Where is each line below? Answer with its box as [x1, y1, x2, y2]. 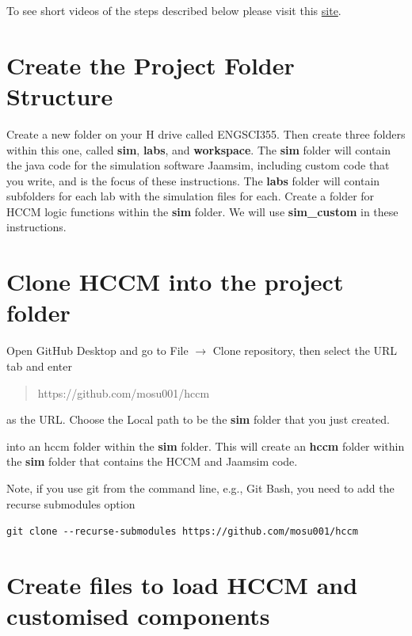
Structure [6, 79, 113, 112]
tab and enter [6, 357, 72, 374]
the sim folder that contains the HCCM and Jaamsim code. [6, 453, 298, 470]
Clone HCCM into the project [6, 265, 344, 298]
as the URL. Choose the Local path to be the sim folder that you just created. [6, 411, 391, 428]
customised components [6, 600, 270, 632]
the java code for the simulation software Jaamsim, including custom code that [6, 157, 390, 173]
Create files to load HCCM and [6, 568, 358, 600]
